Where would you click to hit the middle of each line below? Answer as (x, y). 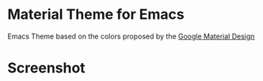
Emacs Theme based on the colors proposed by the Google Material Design (131, 36)
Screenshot (46, 68)
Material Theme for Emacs (96, 15)
